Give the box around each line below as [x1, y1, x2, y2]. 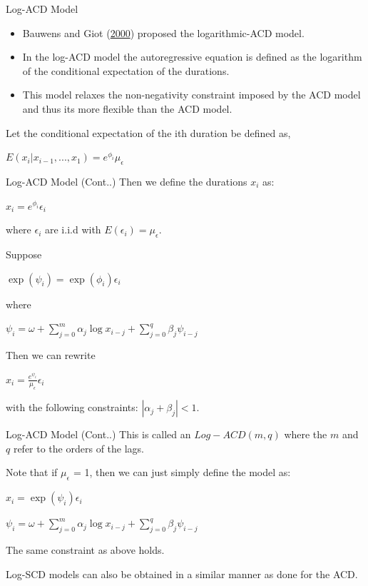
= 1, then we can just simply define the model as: [73, 465, 291, 480]
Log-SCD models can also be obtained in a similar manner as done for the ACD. [6, 566, 358, 581]
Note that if [6, 465, 58, 480]
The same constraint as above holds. [6, 542, 165, 557]
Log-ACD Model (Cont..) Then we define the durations [6, 173, 247, 188]
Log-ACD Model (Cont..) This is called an [6, 427, 191, 442]
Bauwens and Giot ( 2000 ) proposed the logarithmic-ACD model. [22, 25, 305, 40]
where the [284, 427, 327, 442]
